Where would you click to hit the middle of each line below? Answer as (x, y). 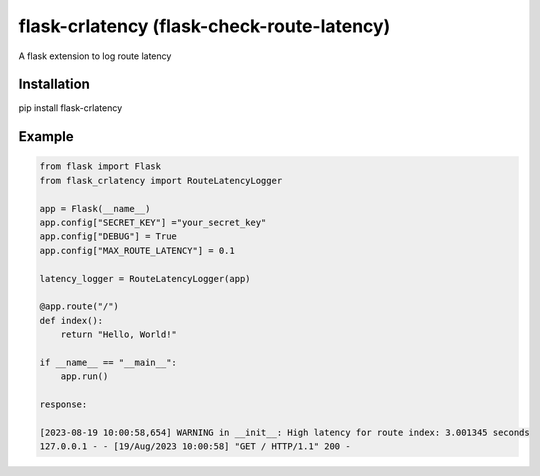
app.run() (84, 376)
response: (63, 404)
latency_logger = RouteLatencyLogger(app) (145, 278)
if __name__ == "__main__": (108, 362)
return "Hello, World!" (118, 334)
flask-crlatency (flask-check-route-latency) (204, 26)
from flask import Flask (100, 166)
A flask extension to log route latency (95, 56)
